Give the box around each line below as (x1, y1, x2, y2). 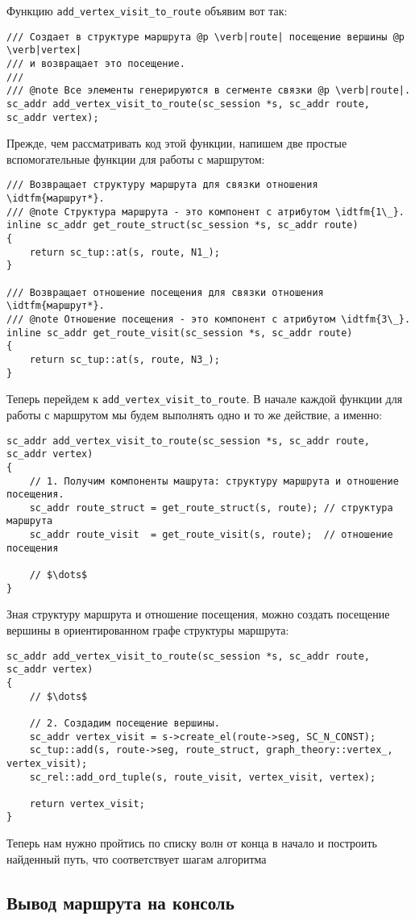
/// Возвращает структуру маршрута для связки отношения (6, 179, 318, 191)
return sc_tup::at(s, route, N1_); (29, 246, 220, 258)
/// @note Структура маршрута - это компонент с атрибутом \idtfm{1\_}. (6, 206, 405, 218)
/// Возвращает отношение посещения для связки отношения (6, 286, 324, 298)
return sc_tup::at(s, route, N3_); (29, 353, 220, 365)
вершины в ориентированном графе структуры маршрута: (6, 622, 289, 638)
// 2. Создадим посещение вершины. (29, 717, 220, 729)
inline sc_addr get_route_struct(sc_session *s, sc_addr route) (6, 219, 359, 231)
